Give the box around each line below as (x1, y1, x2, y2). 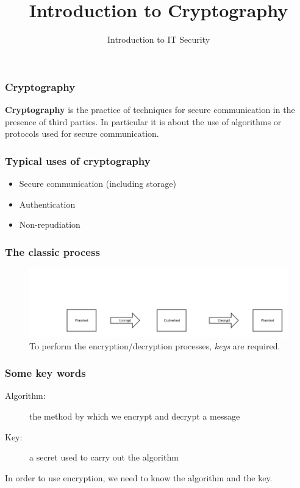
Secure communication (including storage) (19, 177, 177, 190)
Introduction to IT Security (107, 33, 210, 46)
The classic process (5, 244, 100, 259)
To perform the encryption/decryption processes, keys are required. (29, 339, 280, 352)
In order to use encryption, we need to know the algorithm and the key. (5, 471, 273, 484)
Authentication (19, 197, 76, 210)
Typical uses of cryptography (5, 153, 151, 168)
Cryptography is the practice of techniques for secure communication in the (5, 103, 295, 116)
